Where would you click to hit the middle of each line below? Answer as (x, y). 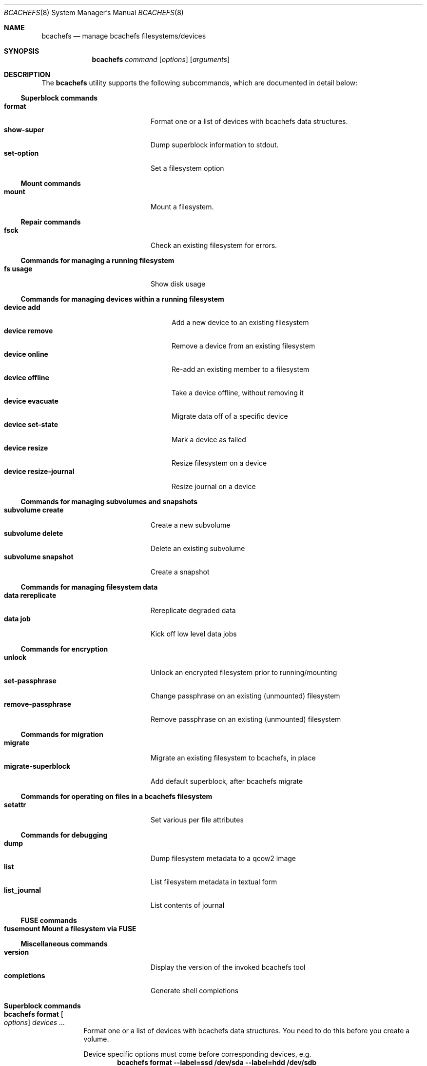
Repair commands (51, 222)
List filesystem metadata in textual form (214, 882)
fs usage (18, 269)
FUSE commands (49, 920)
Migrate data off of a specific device (230, 416)
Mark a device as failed (209, 440)
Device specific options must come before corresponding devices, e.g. (197, 1054)
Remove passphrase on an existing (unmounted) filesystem (246, 719)
